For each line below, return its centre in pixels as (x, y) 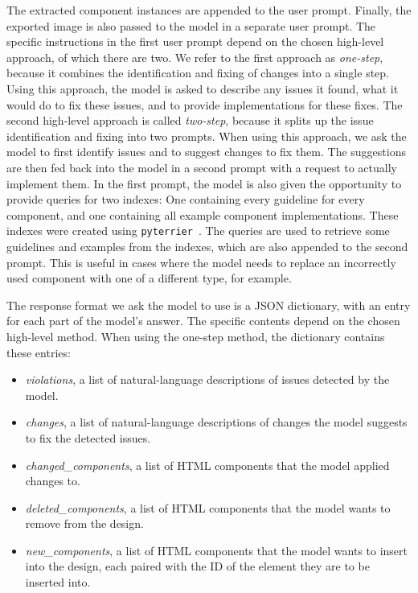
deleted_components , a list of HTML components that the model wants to (208, 507)
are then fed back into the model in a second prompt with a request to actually (202, 167)
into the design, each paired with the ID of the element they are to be (197, 566)
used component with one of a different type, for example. (149, 278)
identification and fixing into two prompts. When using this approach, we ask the (207, 136)
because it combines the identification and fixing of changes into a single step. (198, 73)
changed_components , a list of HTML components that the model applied (207, 465)
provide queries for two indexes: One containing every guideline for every (186, 199)
